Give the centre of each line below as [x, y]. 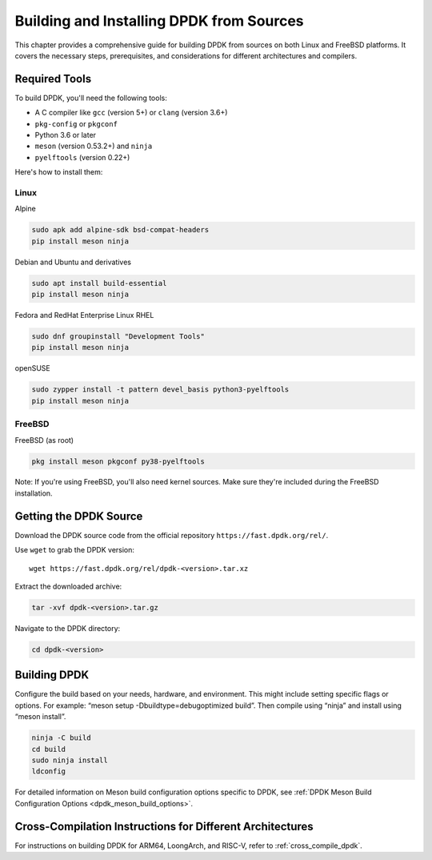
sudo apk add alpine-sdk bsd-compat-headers [120, 230]
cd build [49, 749]
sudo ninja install [70, 760]
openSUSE [33, 368]
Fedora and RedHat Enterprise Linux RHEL [84, 315]
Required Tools [53, 79]
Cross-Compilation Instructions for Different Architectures [164, 826]
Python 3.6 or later [65, 135]
